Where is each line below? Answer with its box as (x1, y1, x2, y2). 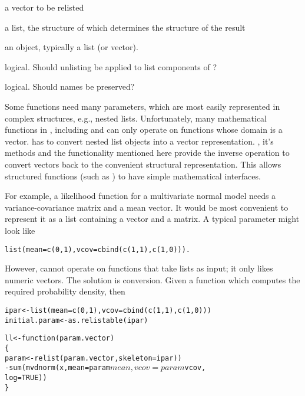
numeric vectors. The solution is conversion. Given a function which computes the (5, 273, 300, 286)
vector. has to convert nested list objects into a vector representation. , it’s (5, 135, 274, 147)
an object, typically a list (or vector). (5, 41, 138, 53)
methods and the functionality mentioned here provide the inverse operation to (5, 146, 290, 159)
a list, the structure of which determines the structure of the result (5, 21, 246, 33)
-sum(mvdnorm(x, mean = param (5, 364, 110, 372)
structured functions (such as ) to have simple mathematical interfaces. (5, 169, 261, 182)
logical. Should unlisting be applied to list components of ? (5, 60, 217, 73)
